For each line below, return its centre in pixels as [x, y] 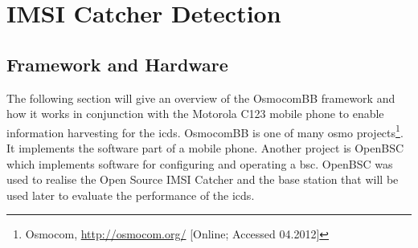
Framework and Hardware [117, 64]
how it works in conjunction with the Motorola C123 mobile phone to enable [195, 114]
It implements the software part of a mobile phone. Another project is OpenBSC [205, 148]
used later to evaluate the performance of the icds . [131, 195]
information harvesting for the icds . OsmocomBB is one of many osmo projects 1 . [205, 131]
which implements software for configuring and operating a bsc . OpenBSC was [200, 163]
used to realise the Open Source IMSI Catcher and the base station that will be [203, 179]
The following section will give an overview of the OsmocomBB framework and [201, 98]
